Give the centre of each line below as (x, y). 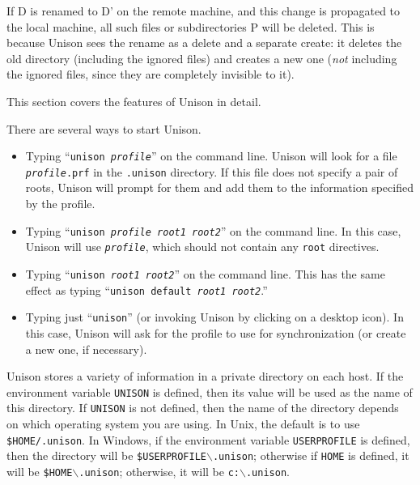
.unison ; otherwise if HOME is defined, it (311, 455)
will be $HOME (40, 471)
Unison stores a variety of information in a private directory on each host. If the (205, 376)
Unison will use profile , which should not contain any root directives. (202, 247)
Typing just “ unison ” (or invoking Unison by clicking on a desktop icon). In (214, 317)
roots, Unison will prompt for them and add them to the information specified (219, 187)
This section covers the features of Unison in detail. (134, 101)
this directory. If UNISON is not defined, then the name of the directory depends (203, 408)
